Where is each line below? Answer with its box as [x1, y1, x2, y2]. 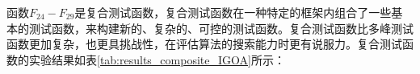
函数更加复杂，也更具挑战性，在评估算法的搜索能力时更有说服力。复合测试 [6, 35, 402, 52]
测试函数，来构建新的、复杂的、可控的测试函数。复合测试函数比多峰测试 [28, 19, 414, 36]
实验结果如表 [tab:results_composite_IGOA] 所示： [28, 51, 285, 68]
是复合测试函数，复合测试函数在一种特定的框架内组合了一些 [74, 4, 392, 20]
